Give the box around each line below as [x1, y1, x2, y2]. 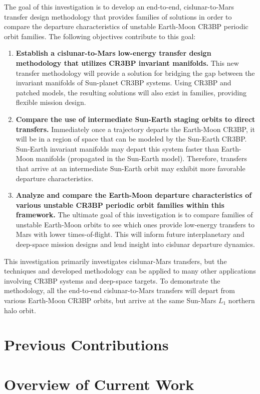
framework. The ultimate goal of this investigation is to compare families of [16, 209, 253, 220]
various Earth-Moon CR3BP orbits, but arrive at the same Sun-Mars [4, 295, 216, 306]
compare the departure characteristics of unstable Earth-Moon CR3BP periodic [4, 21, 248, 32]
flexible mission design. [16, 97, 86, 107]
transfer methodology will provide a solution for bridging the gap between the [16, 67, 255, 78]
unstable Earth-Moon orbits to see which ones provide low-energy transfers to [16, 219, 254, 229]
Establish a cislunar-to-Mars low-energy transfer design [16, 48, 211, 58]
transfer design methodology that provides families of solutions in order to [4, 11, 232, 22]
